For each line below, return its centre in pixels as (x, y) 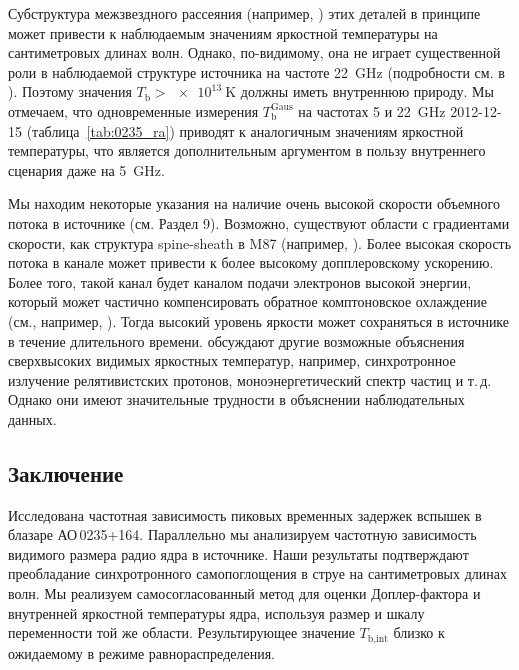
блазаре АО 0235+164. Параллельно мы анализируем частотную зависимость (242, 534)
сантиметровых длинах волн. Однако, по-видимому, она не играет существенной (254, 52)
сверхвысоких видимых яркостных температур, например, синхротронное (232, 360)
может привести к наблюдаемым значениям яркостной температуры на (223, 32)
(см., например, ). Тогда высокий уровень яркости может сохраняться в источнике (259, 320)
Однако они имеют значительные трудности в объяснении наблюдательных (236, 399)
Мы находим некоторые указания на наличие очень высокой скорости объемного (254, 203)
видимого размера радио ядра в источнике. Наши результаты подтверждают (238, 553)
